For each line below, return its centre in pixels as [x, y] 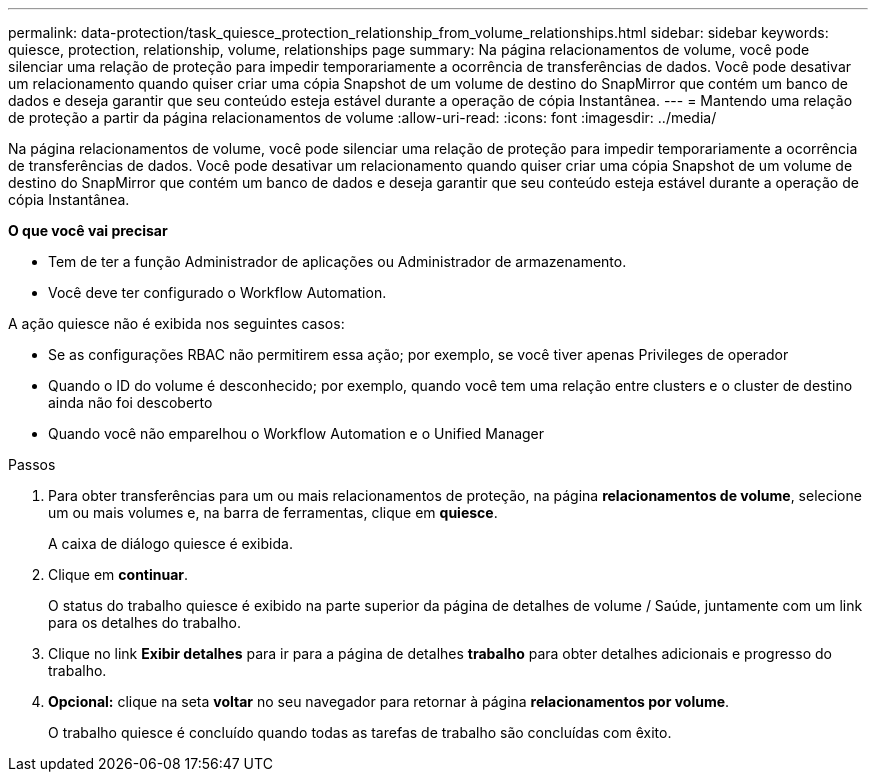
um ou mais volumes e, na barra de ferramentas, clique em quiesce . [273, 512]
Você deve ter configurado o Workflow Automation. [217, 292]
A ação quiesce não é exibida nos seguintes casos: [176, 323]
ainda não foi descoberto [130, 402]
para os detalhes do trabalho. [145, 622]
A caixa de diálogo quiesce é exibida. [170, 543]
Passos [32, 464]
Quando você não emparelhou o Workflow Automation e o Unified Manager [296, 433]
